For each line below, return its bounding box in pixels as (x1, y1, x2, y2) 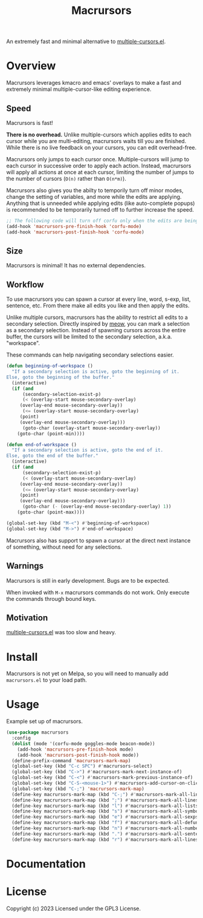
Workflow (6, 280, 44, 290)
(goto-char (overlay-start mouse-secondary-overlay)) (22, 425, 161, 431)
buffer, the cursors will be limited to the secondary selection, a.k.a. (6, 333, 172, 340)
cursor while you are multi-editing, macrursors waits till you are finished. (6, 137, 187, 144)
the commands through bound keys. (6, 595, 97, 602)
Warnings (6, 561, 44, 571)
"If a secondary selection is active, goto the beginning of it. (11, 369, 180, 375)
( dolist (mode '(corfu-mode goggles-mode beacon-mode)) (11, 740, 155, 746)
